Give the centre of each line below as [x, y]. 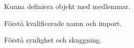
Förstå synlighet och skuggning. [53, 40]
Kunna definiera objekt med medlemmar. [67, 6]
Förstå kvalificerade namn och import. [63, 23]
